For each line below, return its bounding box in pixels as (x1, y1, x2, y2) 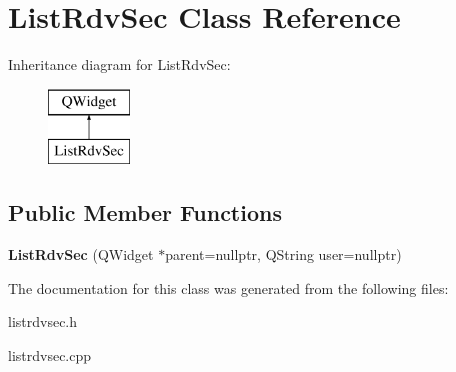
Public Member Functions (8, 197, 282, 228)
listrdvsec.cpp (8, 344, 92, 365)
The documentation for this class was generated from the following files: (8, 277, 449, 298)
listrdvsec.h (8, 311, 78, 332)
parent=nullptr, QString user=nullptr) (165, 244, 402, 265)
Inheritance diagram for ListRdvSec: (8, 54, 231, 75)
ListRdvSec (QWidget (8, 244, 154, 265)
